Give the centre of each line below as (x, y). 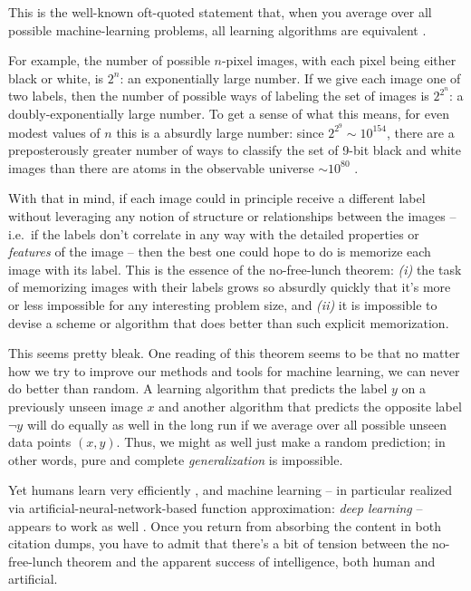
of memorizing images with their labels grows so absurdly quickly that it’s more (230, 287)
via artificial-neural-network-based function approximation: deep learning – (216, 507)
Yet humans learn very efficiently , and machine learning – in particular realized (230, 490)
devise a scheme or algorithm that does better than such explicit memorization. (229, 322)
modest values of (54, 132)
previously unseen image (76, 406)
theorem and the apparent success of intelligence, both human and (251, 561)
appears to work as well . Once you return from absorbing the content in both (225, 525)
